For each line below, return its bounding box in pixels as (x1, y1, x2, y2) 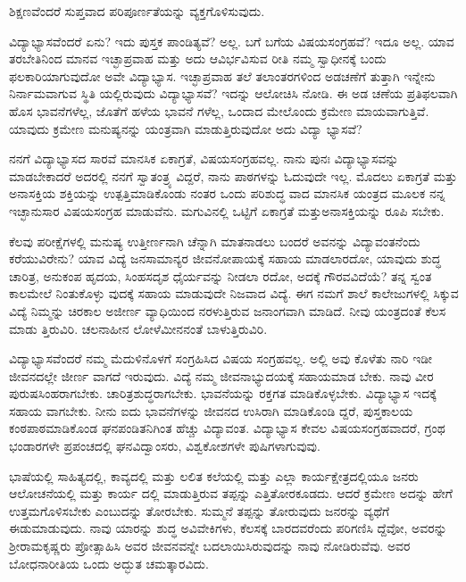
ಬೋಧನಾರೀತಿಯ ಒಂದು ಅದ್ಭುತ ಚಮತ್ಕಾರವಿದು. (9, 553, 209, 572)
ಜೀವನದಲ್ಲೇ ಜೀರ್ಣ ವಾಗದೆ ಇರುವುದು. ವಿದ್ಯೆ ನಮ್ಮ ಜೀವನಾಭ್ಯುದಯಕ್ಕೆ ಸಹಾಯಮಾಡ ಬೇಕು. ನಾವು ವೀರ (9, 366, 434, 385)
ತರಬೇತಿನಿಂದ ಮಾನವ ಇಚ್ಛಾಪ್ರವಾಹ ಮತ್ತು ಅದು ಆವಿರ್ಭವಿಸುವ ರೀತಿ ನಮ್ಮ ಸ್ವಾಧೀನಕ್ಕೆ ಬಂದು (9, 49, 387, 68)
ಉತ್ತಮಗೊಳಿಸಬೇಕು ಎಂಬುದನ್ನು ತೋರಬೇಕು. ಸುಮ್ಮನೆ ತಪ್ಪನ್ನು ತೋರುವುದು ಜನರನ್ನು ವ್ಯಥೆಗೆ (9, 501, 390, 520)
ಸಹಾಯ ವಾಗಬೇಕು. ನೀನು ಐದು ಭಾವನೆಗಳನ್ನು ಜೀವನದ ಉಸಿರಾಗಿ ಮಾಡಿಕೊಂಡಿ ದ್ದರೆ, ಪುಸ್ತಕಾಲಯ (9, 401, 413, 420)
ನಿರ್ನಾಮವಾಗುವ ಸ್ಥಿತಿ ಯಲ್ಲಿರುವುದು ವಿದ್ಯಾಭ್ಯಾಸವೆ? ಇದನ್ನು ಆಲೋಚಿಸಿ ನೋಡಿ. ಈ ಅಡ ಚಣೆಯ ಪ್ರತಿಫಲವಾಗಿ (9, 84, 458, 103)
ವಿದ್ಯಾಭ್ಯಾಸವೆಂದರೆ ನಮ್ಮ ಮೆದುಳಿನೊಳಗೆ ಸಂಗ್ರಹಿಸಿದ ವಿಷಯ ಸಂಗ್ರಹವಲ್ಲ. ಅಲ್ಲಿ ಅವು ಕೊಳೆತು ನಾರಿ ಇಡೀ (9, 349, 433, 368)
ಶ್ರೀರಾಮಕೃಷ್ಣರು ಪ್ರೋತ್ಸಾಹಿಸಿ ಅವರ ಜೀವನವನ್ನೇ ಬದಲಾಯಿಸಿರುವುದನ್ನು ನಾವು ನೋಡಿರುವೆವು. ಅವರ (9, 536, 411, 555)
